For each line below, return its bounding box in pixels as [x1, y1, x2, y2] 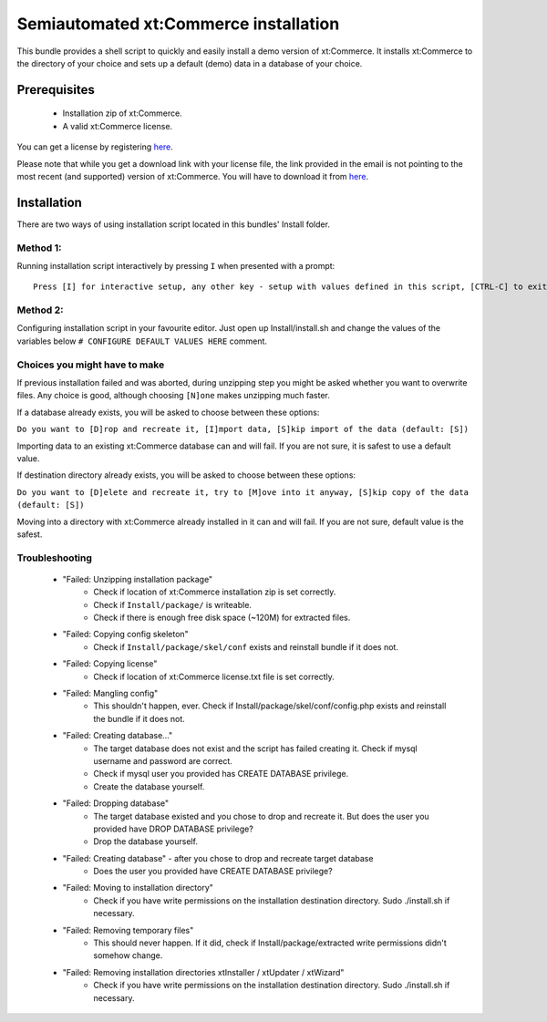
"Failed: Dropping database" [62, 798, 170, 809]
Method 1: [16, 242, 62, 254]
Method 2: [16, 304, 64, 316]
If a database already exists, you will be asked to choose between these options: [16, 407, 320, 418]
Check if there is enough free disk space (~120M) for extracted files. [93, 612, 351, 624]
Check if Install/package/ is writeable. [93, 599, 253, 610]
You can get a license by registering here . [16, 141, 173, 152]
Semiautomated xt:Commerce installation [16, 14, 340, 34]
